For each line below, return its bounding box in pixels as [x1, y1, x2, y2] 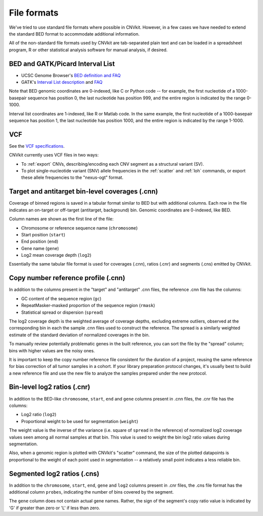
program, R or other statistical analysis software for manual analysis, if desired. [9, 47, 168, 53]
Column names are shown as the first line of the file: [9, 216, 114, 222]
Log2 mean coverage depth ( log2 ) [21, 252, 92, 258]
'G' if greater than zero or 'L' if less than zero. [9, 505, 100, 511]
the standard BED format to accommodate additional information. [9, 31, 140, 37]
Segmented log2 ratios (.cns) [9, 469, 100, 478]
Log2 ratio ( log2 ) [21, 412, 56, 418]
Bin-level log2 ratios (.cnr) [9, 383, 91, 391]
